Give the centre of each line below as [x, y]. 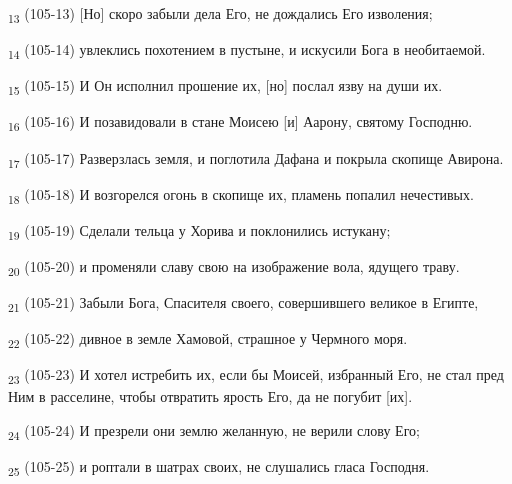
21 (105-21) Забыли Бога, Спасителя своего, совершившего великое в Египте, [243, 303]
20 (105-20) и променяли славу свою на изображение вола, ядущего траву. [234, 267]
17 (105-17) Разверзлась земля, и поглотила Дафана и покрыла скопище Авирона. [256, 159]
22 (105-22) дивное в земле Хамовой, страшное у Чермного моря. [208, 339]
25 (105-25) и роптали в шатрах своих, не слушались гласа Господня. [219, 467]
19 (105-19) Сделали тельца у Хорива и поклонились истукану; [199, 231]
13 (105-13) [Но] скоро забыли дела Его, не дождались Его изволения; [220, 14]
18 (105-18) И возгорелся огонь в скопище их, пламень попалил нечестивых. [241, 195]
